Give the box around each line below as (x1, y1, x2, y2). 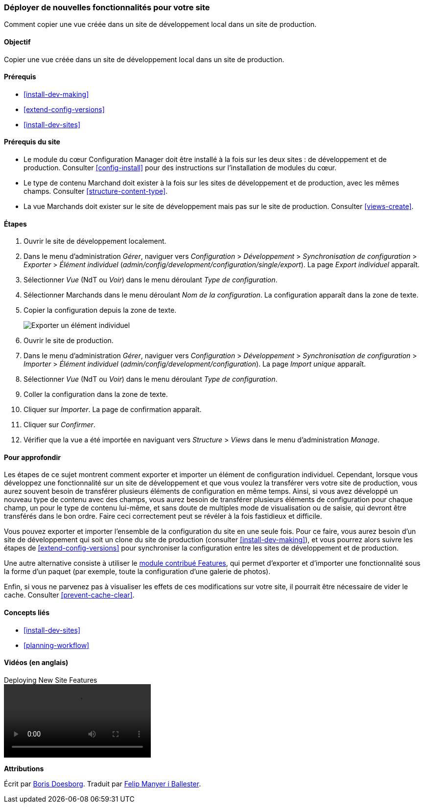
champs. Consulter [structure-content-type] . (24, 187, 168, 196)
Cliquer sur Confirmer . (24, 420, 95, 429)
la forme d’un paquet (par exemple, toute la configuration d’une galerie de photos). (4, 567, 271, 576)
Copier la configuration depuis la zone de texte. (24, 306, 177, 315)
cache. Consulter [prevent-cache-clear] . (4, 591, 135, 599)
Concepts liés (4, 608, 50, 617)
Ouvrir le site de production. (24, 336, 114, 345)
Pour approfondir (4, 453, 61, 461)
